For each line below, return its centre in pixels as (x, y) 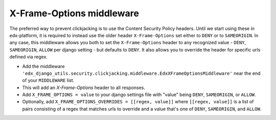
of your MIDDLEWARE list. (48, 80)
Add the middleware (43, 66)
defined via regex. (29, 57)
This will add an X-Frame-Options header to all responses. (84, 87)
